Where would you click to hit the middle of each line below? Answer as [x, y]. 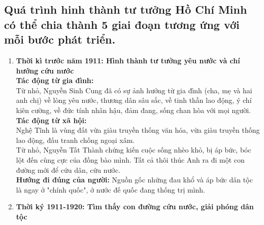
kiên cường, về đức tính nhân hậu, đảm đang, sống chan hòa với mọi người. [133, 110]
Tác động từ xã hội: [51, 120]
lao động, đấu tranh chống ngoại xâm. [75, 140]
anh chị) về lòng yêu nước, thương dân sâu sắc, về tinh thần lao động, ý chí [134, 100]
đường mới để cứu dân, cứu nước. [68, 170]
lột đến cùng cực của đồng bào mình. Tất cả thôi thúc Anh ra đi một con [130, 159]
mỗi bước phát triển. [60, 39]
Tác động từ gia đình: [55, 80]
